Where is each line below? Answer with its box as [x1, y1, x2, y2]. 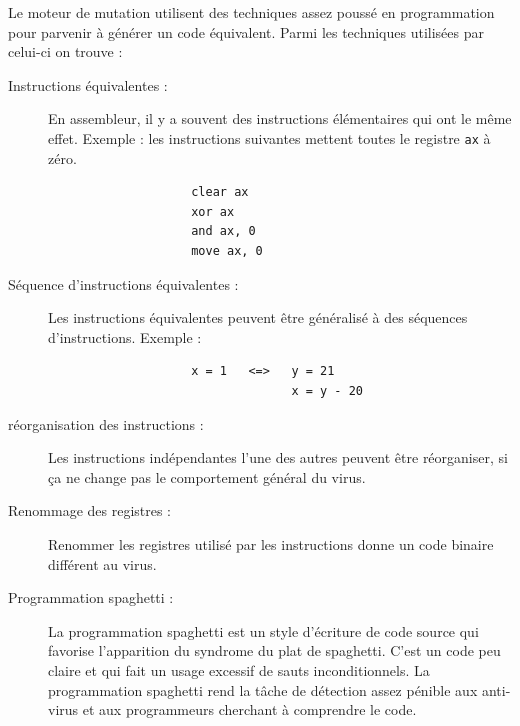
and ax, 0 [191, 224, 256, 239]
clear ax [191, 185, 249, 200]
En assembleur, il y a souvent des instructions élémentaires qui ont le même [48, 108, 512, 129]
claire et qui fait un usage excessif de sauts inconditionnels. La [48, 659, 430, 680]
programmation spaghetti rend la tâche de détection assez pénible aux [48, 679, 478, 700]
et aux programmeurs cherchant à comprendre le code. [82, 699, 417, 720]
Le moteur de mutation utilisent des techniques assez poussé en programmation [8, 2, 495, 22]
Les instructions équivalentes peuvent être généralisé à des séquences [48, 307, 468, 328]
